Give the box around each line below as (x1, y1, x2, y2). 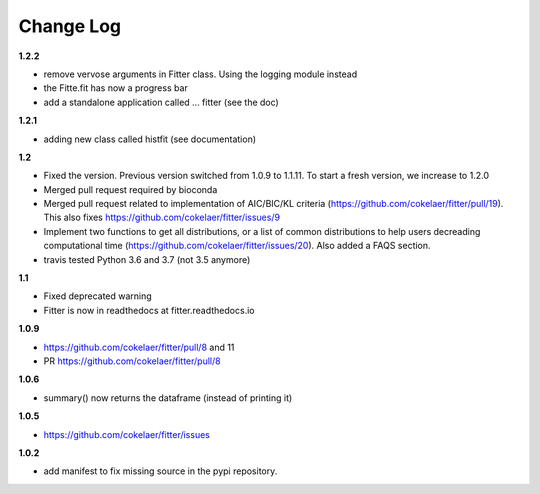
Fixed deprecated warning (43, 290, 152, 302)
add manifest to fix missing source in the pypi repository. (43, 465, 278, 477)
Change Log (18, 15, 122, 37)
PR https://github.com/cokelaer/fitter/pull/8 (43, 355, 221, 367)
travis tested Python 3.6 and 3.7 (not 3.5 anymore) (43, 253, 251, 265)
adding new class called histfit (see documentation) (43, 133, 257, 145)
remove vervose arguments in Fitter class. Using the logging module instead (43, 68, 358, 80)
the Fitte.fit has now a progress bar (43, 82, 189, 94)
